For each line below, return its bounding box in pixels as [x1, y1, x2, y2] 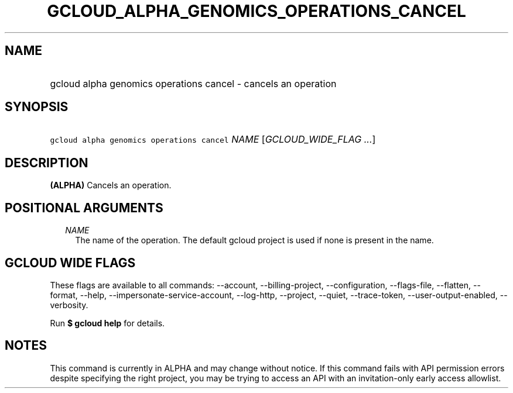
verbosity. [50, 299, 88, 310]
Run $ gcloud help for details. [50, 318, 165, 328]
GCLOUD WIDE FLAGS [5, 255, 136, 270]
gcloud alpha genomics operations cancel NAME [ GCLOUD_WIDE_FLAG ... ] [50, 133, 376, 146]
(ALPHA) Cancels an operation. [50, 180, 172, 191]
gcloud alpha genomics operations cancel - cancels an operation [50, 77, 337, 89]
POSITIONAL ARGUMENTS [5, 200, 163, 215]
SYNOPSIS [5, 99, 69, 115]
